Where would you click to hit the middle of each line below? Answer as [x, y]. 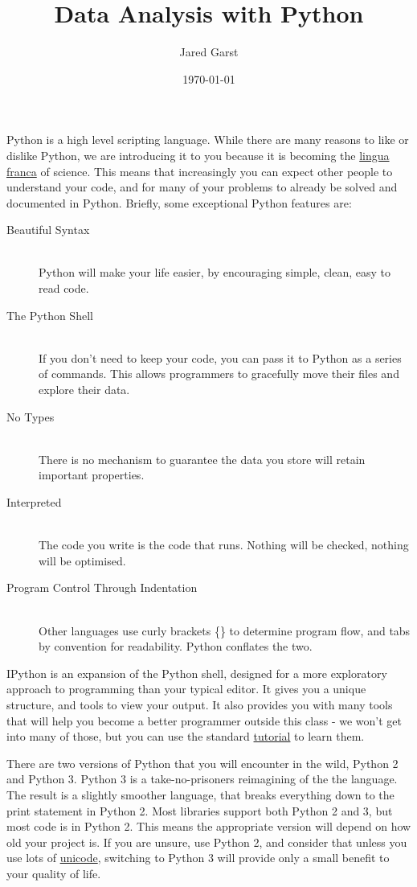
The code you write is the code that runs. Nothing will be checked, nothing [224, 545]
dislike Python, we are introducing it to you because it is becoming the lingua [198, 155]
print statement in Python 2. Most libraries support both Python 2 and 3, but [200, 810]
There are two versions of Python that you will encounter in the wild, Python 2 [202, 763]
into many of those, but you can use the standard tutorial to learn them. [186, 736]
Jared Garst [209, 52]
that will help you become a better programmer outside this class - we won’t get [204, 720]
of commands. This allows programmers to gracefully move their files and [219, 374]
